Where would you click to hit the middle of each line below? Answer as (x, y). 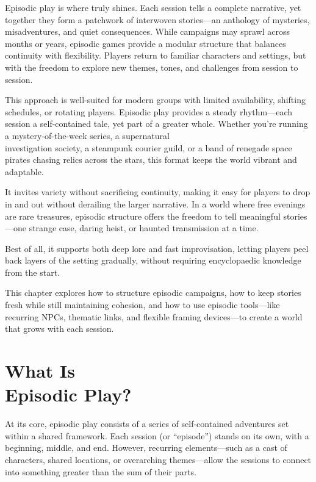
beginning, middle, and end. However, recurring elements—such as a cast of (146, 448)
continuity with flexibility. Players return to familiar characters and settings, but (156, 55)
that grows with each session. (59, 329)
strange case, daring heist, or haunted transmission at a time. (144, 228)
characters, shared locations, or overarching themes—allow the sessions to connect (158, 459)
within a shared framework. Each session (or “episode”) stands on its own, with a (157, 435)
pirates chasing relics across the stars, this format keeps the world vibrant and (151, 160)
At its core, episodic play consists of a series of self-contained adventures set (147, 424)
